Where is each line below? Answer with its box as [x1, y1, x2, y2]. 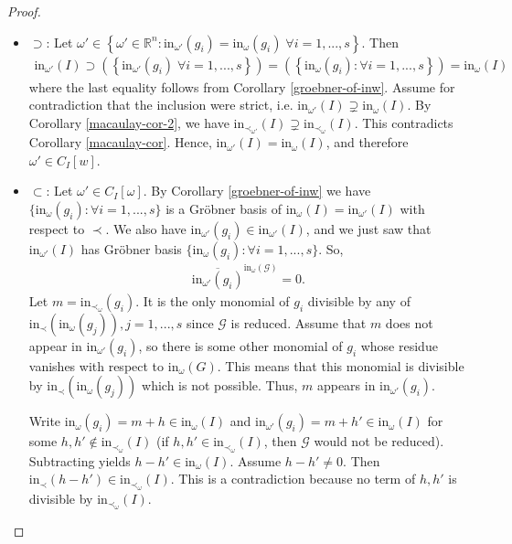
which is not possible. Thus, [142, 376, 298, 395]
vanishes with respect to [28, 356, 165, 375]
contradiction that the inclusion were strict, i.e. [28, 95, 293, 114]
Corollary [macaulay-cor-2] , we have [28, 112, 229, 132]
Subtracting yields [28, 451, 131, 470]
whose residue [360, 336, 438, 355]
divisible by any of [307, 291, 411, 310]
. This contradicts [354, 112, 453, 132]
